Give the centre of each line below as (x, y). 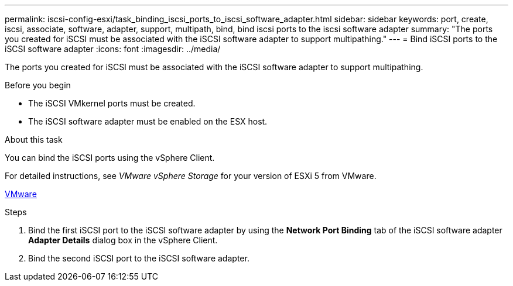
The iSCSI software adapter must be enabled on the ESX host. (148, 121)
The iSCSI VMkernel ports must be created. (112, 103)
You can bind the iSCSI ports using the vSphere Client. (110, 158)
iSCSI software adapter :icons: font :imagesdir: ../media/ (113, 49)
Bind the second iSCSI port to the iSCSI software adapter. (139, 258)
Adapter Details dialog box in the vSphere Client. (123, 240)
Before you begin (38, 85)
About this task (34, 139)
